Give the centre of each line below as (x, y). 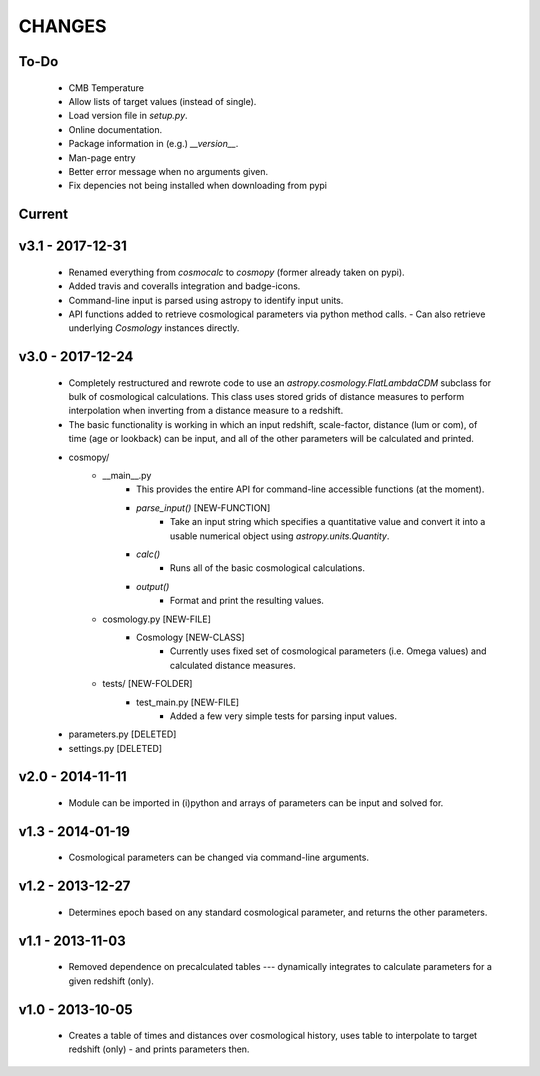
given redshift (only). (111, 981)
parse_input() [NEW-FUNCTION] (203, 507)
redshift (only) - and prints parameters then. (159, 1049)
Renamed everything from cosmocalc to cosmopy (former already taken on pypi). (236, 272)
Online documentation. (115, 129)
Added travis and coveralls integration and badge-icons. (184, 286)
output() (153, 586)
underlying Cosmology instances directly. (154, 328)
